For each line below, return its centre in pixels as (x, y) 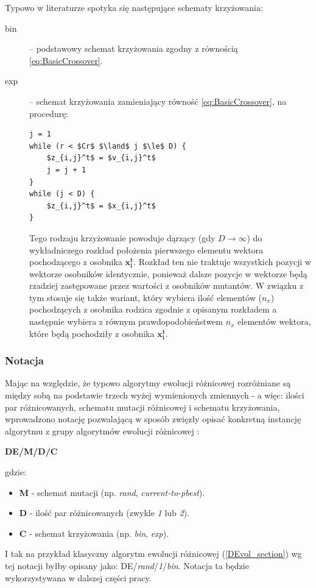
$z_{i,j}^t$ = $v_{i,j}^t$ (101, 158)
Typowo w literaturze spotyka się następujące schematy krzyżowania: (134, 7)
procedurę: (49, 113)
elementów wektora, (274, 321)
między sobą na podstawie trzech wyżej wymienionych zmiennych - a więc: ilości (155, 395)
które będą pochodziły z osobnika (92, 333)
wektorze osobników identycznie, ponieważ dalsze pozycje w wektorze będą (168, 273)
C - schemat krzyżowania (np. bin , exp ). (94, 533)
